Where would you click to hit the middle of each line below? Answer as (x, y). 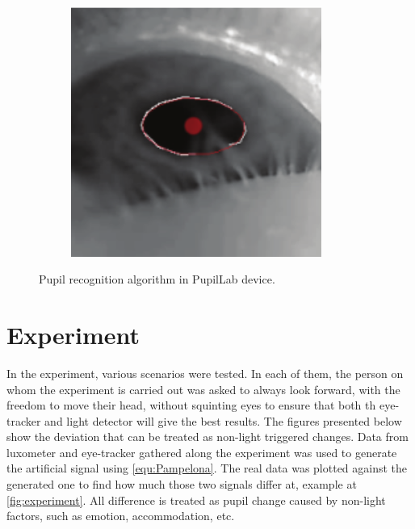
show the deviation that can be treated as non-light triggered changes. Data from (207, 437)
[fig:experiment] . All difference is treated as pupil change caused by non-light (196, 500)
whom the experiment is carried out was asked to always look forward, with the (203, 389)
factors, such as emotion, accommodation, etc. (121, 516)
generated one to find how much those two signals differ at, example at (182, 484)
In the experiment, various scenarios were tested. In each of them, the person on (205, 373)
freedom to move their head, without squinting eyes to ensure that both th (191, 405)
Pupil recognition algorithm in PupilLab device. (157, 279)
